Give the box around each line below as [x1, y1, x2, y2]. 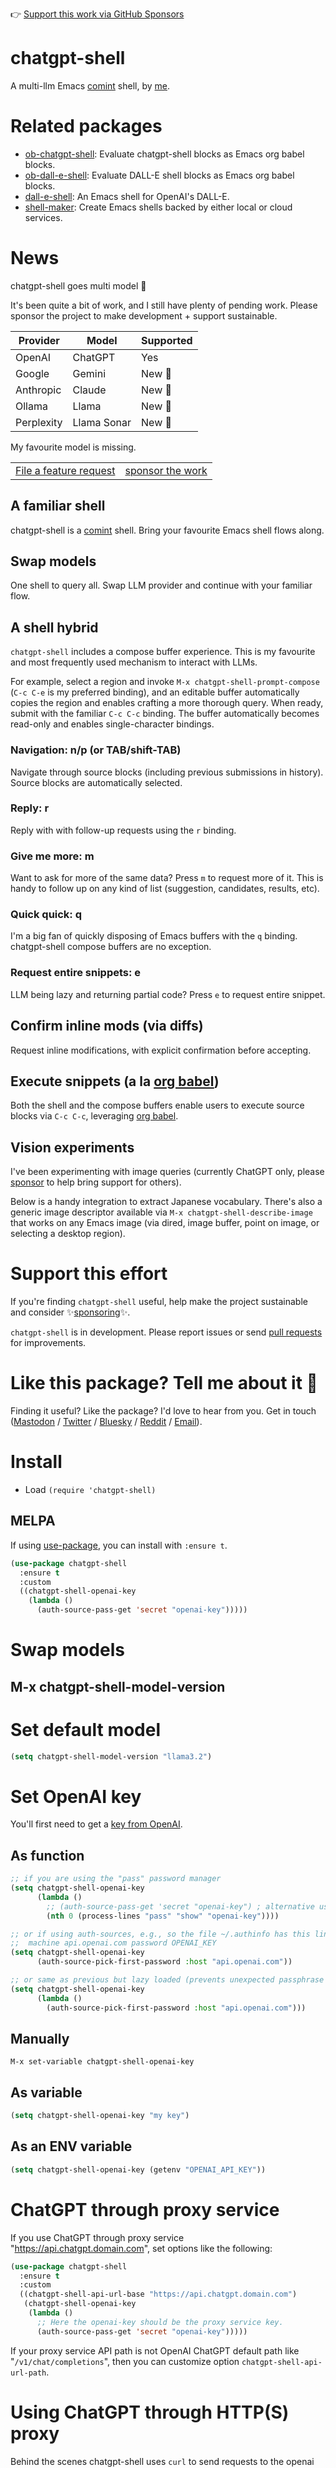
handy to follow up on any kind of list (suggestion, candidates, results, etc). [10, 883, 320, 895]
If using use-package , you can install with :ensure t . [10, 1539, 228, 1551]
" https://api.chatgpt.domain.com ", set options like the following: [10, 2242, 273, 2254]
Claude [72, 383, 107, 397]
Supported [141, 333, 193, 347]
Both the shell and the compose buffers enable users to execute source [10, 1099, 305, 1112]
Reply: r [10, 801, 50, 815]
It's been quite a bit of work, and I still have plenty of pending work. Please [10, 299, 318, 311]
